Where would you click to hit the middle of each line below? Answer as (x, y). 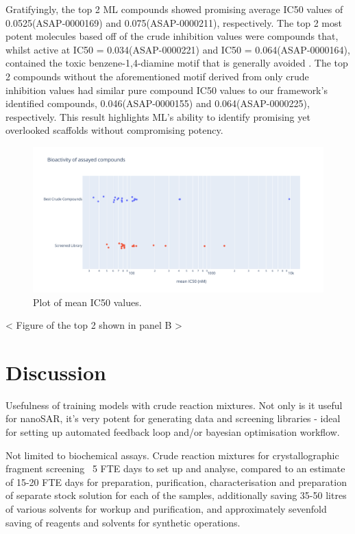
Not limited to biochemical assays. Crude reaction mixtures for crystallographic (172, 455)
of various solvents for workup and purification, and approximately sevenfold (166, 509)
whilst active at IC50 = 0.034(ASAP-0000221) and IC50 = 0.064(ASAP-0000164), (178, 49)
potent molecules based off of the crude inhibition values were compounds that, (172, 36)
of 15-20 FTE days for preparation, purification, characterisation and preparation (176, 481)
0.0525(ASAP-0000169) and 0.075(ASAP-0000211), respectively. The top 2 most (174, 22)
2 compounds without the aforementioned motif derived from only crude (157, 76)
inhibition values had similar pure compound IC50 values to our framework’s (167, 90)
